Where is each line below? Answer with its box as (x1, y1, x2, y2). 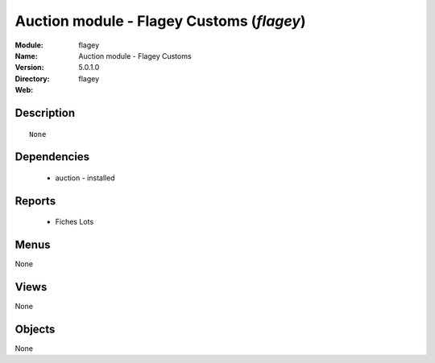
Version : (14, 63, 44, 72)
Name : (14, 51, 38, 60)
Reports (14, 194, 56, 208)
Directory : (14, 73, 50, 84)
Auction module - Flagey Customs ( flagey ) (14, 12, 306, 30)
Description (14, 105, 76, 120)
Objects (14, 322, 56, 336)
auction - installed (55, 173, 116, 183)
